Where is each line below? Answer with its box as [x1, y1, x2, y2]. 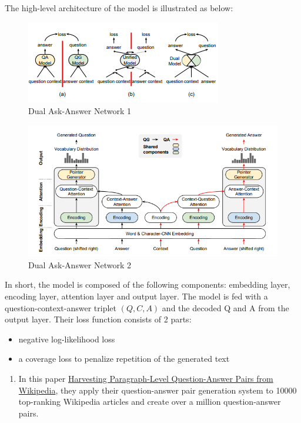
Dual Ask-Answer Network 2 [28, 258, 132, 271]
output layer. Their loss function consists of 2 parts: [5, 313, 192, 325]
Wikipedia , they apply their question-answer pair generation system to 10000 [18, 384, 297, 396]
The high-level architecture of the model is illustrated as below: [5, 2, 233, 14]
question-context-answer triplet [5, 301, 117, 314]
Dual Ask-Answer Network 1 [28, 105, 132, 117]
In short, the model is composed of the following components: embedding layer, [5, 278, 290, 291]
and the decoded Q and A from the [162, 301, 289, 314]
